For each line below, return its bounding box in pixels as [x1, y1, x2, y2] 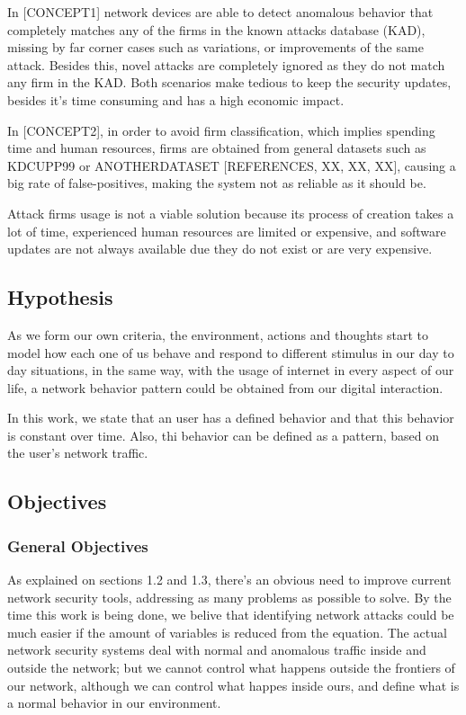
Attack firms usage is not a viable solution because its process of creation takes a [7, 203, 454, 222]
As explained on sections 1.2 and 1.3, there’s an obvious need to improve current [7, 570, 452, 589]
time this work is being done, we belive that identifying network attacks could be [7, 605, 454, 624]
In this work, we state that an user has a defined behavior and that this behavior [7, 408, 454, 427]
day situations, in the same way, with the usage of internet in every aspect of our [7, 361, 454, 380]
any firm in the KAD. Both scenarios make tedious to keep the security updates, [7, 73, 452, 92]
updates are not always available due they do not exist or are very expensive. [7, 239, 433, 258]
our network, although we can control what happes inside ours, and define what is [7, 675, 460, 694]
